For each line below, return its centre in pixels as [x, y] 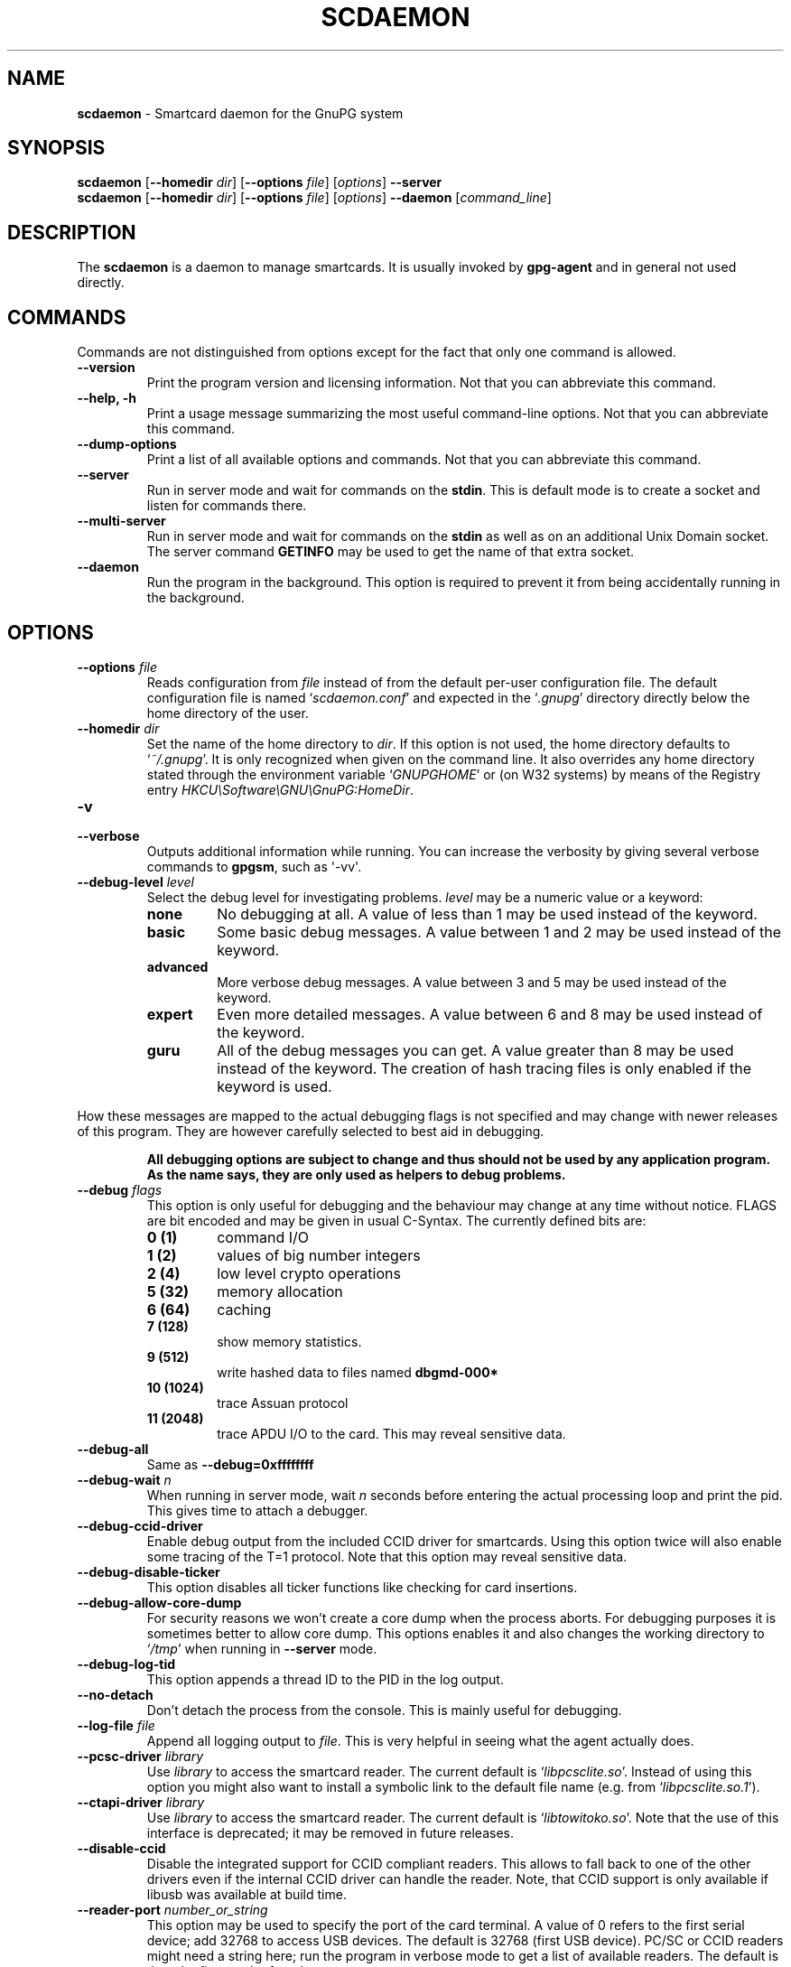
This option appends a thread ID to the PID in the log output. [325, 1679]
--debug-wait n [124, 1479]
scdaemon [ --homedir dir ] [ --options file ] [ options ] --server [260, 182]
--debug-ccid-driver [140, 1525]
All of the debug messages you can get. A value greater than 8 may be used [475, 1050]
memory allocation [280, 1291]
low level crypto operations [309, 1273]
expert [170, 1014]
